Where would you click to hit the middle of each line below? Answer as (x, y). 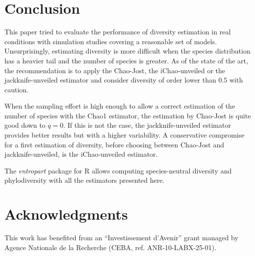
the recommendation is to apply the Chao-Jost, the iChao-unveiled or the (115, 70)
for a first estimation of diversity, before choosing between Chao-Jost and (114, 144)
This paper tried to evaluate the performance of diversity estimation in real (118, 32)
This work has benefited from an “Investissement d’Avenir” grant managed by (121, 238)
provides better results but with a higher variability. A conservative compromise (125, 135)
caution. (17, 89)
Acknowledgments (66, 214)
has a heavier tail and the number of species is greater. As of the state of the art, (126, 60)
